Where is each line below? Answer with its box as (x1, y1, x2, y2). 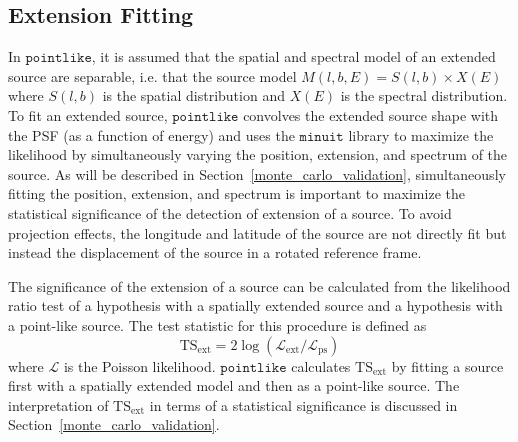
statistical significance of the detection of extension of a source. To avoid (8, 202, 452, 223)
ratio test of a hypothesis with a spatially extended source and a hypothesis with (8, 295, 503, 316)
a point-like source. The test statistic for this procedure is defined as (8, 314, 427, 335)
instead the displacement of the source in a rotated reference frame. (8, 242, 422, 263)
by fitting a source (391, 355, 504, 376)
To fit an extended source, (8, 104, 168, 125)
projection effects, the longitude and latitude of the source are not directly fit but (8, 222, 507, 243)
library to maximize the (348, 124, 494, 145)
